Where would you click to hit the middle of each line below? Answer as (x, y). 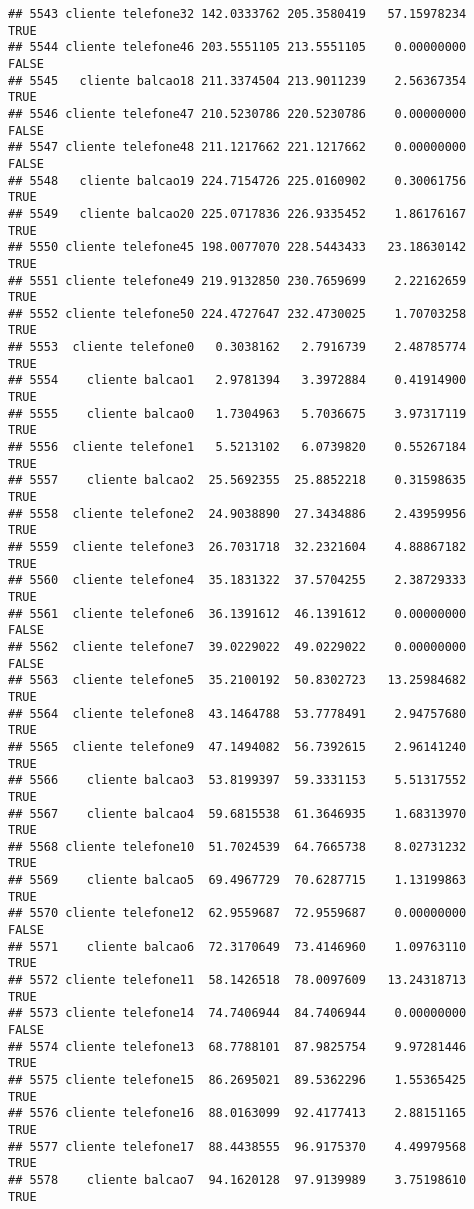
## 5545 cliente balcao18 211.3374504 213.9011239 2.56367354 (237, 80)
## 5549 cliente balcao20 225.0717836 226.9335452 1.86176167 (237, 213)
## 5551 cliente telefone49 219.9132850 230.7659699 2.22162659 (237, 280)
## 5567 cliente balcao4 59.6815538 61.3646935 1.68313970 (237, 813)
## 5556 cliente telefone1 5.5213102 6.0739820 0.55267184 (237, 447)
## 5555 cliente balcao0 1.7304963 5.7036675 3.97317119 (237, 413)
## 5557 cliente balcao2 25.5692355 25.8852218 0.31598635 (237, 480)
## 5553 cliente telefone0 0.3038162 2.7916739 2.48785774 (237, 347)
